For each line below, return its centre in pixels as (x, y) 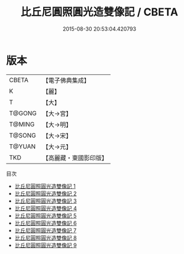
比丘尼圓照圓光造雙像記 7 (46, 230)
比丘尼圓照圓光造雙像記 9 (46, 245)
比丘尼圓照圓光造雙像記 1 (45, 186)
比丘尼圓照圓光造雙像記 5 (46, 216)
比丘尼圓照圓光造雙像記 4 (46, 208)
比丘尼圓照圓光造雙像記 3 (46, 201)
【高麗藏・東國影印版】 (75, 158)
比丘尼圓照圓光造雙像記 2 (46, 193)
